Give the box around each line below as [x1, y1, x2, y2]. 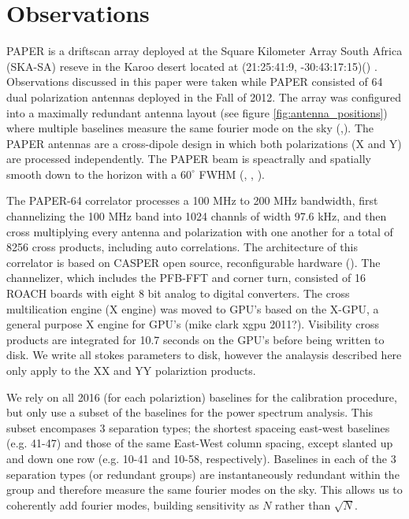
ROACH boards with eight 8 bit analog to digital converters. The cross [6, 285, 350, 302]
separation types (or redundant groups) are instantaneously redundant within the [6, 465, 400, 482]
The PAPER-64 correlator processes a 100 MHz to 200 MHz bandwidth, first [6, 192, 378, 209]
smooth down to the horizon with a [6, 165, 177, 182]
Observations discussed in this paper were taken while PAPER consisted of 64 [6, 73, 383, 90]
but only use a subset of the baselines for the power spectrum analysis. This [6, 404, 374, 421]
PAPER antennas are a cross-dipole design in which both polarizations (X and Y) [6, 135, 402, 151]
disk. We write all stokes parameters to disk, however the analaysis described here [6, 347, 402, 363]
